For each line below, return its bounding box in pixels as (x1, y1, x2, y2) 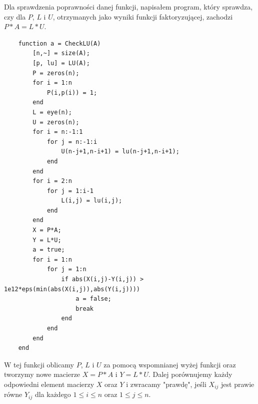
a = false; (75, 295, 111, 303)
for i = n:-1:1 (32, 128, 83, 136)
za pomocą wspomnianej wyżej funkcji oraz (103, 359, 236, 369)
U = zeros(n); (32, 118, 79, 126)
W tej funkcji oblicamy (4, 359, 74, 369)
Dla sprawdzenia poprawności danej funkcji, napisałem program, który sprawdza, (4, 2, 253, 12)
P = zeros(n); (32, 69, 79, 77)
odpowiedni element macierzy (4, 378, 94, 389)
